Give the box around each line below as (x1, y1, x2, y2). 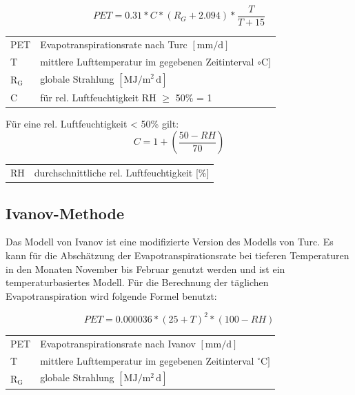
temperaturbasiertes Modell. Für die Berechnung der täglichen (6, 275, 269, 290)
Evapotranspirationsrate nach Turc (40, 37, 187, 51)
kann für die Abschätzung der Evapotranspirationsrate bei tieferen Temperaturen (6, 248, 349, 263)
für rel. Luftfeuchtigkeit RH (40, 90, 156, 104)
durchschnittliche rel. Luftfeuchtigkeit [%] (34, 165, 210, 180)
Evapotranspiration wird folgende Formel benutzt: (6, 288, 217, 303)
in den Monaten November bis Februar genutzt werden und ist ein (6, 261, 285, 276)
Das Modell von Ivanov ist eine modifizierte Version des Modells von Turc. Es (6, 234, 334, 249)
